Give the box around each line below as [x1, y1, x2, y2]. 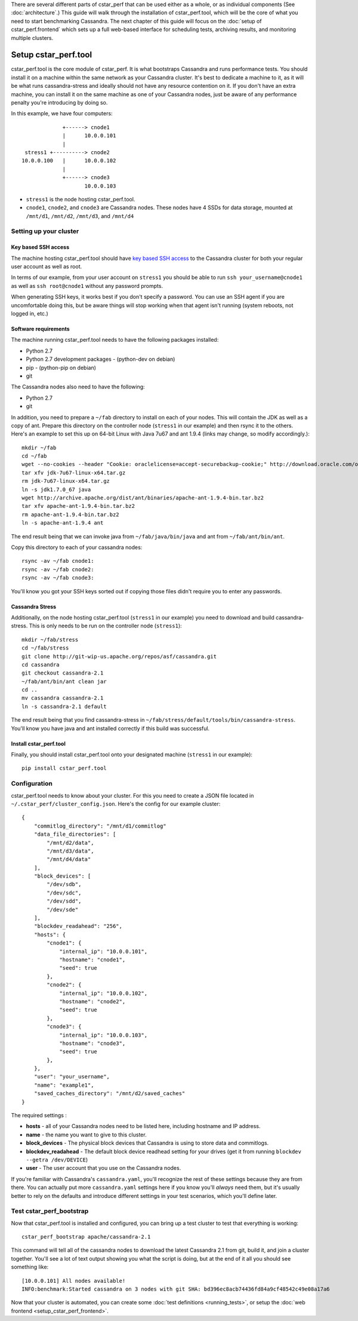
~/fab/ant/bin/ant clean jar [21, 678, 107, 685]
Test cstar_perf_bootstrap [11, 1207, 89, 1215]
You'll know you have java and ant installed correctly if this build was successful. [11, 725, 210, 732]
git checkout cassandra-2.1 [21, 670, 104, 676]
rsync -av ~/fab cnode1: [21, 557, 94, 565]
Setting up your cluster [11, 227, 79, 235]
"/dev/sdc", [47, 889, 82, 896]
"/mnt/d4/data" [47, 856, 91, 863]
